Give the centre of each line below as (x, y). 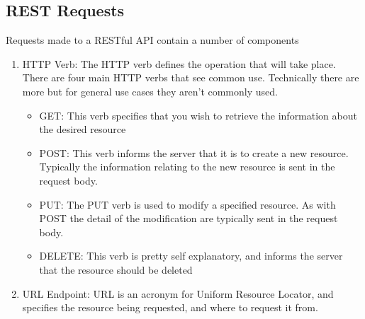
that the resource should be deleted (116, 269)
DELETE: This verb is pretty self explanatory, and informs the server (191, 256)
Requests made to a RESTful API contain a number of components (152, 40)
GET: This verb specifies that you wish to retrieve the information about (198, 115)
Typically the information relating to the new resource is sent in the (187, 167)
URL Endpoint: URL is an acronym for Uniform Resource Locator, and (178, 293)
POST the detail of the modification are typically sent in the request (189, 218)
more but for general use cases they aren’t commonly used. (150, 91)
